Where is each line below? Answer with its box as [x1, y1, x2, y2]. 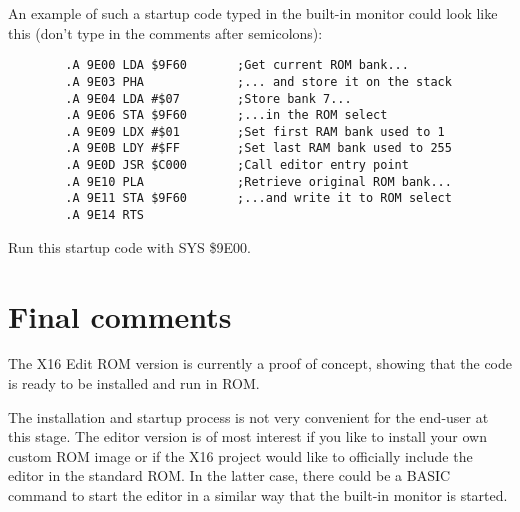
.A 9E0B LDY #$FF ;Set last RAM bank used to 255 [65, 141, 452, 156]
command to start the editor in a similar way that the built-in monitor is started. [8, 485, 508, 506]
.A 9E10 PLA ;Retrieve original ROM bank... [65, 174, 452, 189]
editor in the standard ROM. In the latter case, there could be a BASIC [8, 465, 451, 486]
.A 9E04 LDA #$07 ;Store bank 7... [65, 91, 352, 106]
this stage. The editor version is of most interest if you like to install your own [8, 426, 487, 447]
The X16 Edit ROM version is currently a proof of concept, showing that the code [8, 353, 512, 374]
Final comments [8, 295, 232, 336]
